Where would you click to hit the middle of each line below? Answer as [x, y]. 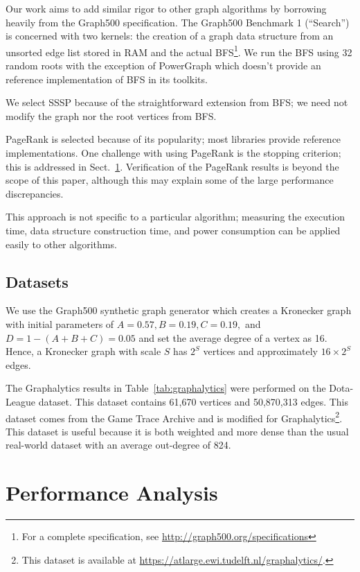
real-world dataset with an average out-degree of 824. [118, 445]
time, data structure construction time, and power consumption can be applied [173, 230]
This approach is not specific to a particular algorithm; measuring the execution [175, 217]
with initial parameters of [60, 323]
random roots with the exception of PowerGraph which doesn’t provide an [163, 66]
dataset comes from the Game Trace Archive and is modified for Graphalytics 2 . [174, 417]
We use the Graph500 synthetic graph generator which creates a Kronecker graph [179, 310]
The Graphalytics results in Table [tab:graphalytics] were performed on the [166, 388]
